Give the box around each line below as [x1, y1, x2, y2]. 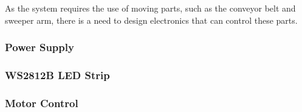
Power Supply [5, 40, 74, 55]
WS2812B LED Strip [5, 67, 110, 82]
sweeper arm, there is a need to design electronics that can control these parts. [5, 13, 298, 26]
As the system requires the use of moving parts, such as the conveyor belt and [5, 2, 296, 14]
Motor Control [5, 95, 78, 110]
